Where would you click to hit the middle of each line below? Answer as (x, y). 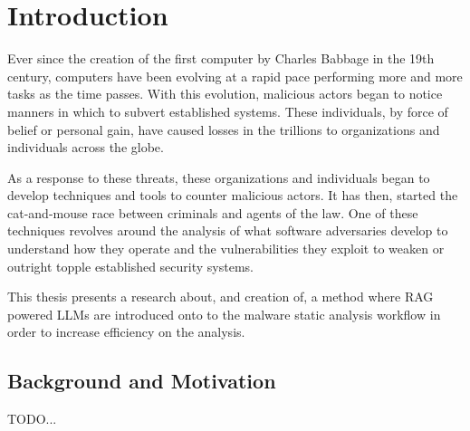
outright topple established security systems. (130, 266)
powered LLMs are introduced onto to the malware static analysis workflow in (224, 314)
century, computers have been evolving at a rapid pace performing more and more (235, 76)
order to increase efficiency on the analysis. (126, 332)
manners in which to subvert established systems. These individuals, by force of (228, 111)
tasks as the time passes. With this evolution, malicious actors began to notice (225, 94)
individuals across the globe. (86, 147)
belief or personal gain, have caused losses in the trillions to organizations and (224, 129)
